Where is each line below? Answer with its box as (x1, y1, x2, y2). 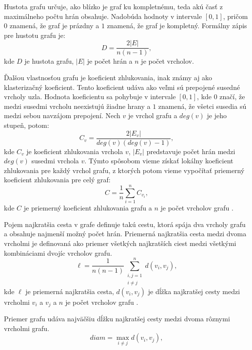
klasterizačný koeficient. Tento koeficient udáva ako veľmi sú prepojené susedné (4, 82, 240, 92)
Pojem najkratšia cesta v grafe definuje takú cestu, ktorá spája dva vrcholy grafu (4, 219, 246, 229)
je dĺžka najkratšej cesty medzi (148, 286, 240, 296)
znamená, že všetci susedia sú (158, 101, 247, 111)
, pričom (223, 11, 248, 21)
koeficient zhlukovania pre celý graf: (4, 175, 111, 185)
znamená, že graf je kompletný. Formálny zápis (107, 20, 247, 31)
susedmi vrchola (31, 156, 79, 166)
